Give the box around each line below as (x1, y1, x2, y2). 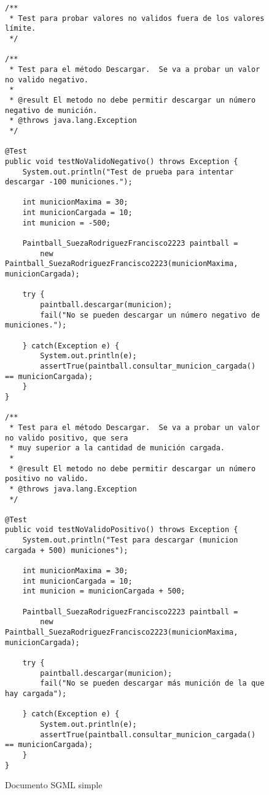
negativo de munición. (5, 106, 98, 115)
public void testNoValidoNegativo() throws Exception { (5, 157, 238, 166)
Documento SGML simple (5, 778, 103, 791)
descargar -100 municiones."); (5, 178, 133, 187)
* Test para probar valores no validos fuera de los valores (9, 14, 265, 23)
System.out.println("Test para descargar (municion (22, 536, 238, 545)
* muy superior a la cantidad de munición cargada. (9, 444, 225, 453)
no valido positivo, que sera (5, 433, 128, 442)
